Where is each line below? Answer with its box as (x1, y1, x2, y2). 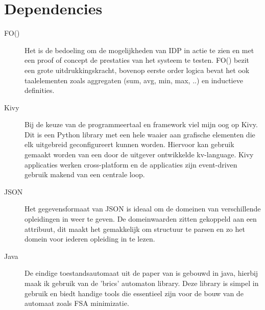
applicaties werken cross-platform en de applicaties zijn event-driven (25, 159, 237, 170)
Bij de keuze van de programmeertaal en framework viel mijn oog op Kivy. (25, 119, 258, 130)
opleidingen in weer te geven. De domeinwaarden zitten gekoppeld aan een (25, 213, 257, 224)
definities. (25, 85, 55, 96)
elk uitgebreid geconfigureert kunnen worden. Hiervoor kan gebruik (25, 139, 234, 150)
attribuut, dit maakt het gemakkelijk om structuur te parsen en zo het (25, 223, 245, 234)
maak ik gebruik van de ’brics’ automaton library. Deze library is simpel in (25, 278, 259, 288)
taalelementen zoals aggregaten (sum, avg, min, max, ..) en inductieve (25, 75, 243, 85)
